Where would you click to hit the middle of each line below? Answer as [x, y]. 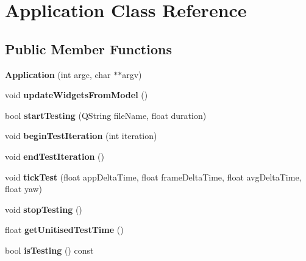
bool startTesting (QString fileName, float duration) [106, 115]
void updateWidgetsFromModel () [76, 95]
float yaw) [24, 189]
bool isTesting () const [49, 250]
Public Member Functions [88, 48]
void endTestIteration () [55, 156]
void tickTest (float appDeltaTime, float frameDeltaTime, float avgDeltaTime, [153, 177]
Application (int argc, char [58, 74]
